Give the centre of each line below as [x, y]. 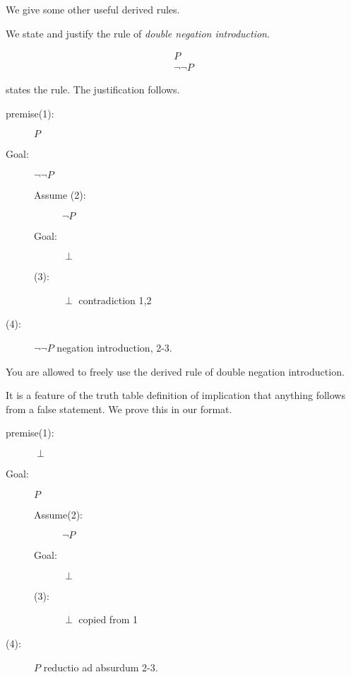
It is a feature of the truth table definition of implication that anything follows [175, 395]
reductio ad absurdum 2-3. [101, 667]
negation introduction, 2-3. [114, 347]
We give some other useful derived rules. [93, 9]
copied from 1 [108, 619]
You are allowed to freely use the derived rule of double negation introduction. [175, 371]
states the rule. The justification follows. [93, 89]
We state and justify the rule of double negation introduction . [138, 33]
